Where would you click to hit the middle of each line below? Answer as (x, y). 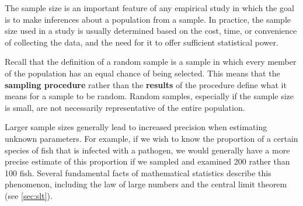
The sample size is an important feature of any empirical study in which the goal (149, 8)
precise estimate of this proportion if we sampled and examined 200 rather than (147, 161)
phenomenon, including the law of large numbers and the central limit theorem (146, 184)
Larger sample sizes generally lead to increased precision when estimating (136, 127)
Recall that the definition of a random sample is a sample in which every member (151, 62)
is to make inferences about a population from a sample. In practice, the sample (148, 19)
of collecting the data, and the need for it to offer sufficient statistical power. (142, 42)
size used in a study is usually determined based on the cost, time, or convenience (151, 31)
